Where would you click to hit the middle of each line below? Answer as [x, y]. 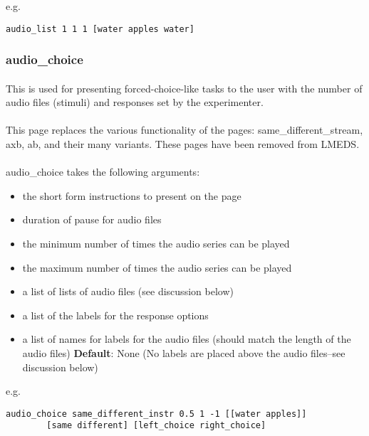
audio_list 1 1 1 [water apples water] [100, 29]
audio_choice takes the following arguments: [103, 172]
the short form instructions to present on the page [132, 195]
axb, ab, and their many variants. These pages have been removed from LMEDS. [183, 144]
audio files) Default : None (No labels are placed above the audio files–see [184, 353]
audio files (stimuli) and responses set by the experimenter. [135, 102]
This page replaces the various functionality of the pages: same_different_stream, [184, 130]
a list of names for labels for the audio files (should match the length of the [187, 339]
